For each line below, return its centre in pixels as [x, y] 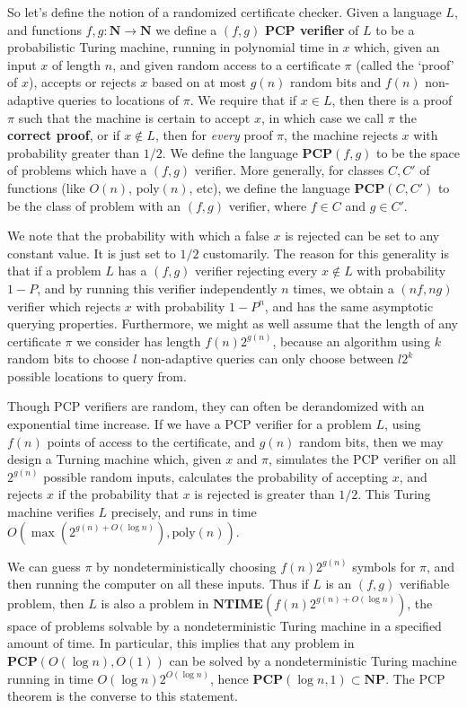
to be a [395, 29]
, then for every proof [214, 135]
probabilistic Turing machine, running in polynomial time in [173, 47]
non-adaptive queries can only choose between [268, 358]
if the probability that [118, 494]
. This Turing [394, 494]
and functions [44, 29]
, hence [229, 678]
